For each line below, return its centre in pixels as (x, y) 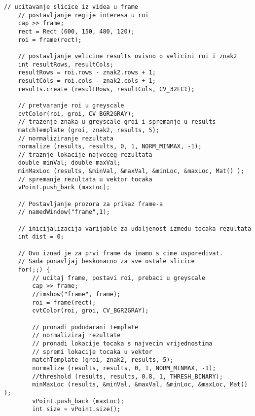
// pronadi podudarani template (85, 327)
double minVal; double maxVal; (69, 163)
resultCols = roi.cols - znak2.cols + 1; (87, 81)
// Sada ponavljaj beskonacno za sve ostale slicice (106, 261)
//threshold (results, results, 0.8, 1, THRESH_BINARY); (127, 376)
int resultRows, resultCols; (66, 64)
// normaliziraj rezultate (76, 335)
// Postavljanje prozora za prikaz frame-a (91, 204)
